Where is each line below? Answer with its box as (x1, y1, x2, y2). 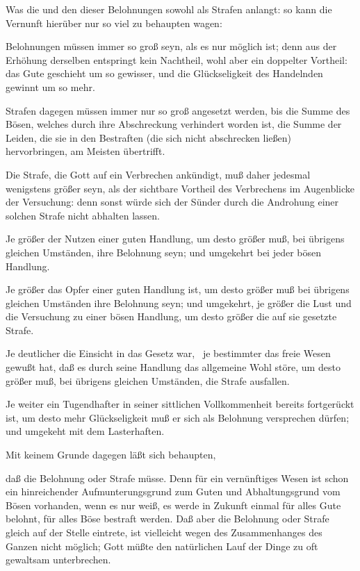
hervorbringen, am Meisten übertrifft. (6, 144, 165, 158)
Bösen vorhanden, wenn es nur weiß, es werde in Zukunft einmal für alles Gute (6, 497, 341, 512)
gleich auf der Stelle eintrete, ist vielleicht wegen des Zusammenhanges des (6, 525, 322, 539)
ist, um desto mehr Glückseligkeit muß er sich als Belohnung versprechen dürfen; (6, 410, 350, 424)
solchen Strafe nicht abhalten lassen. (6, 208, 160, 222)
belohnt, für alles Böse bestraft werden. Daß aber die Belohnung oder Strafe (6, 511, 329, 526)
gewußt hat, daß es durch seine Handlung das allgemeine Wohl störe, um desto (6, 360, 341, 374)
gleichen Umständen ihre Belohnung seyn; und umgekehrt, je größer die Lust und (6, 295, 352, 310)
